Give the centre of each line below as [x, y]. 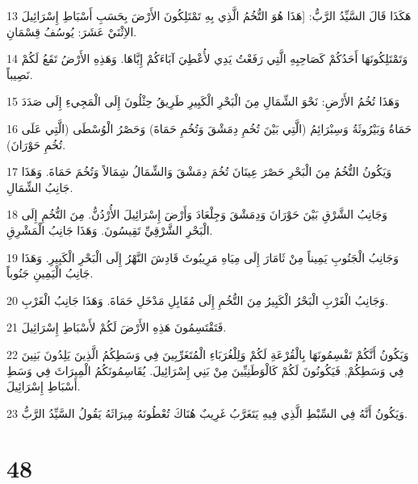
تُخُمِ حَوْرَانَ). [36, 144]
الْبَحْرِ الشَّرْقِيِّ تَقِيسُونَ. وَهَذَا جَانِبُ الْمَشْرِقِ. [110, 229]
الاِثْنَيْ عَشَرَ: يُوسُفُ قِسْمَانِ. [72, 31]
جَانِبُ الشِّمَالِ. [40, 187]
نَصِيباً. [20, 74]
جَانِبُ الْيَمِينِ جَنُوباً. [50, 273]
